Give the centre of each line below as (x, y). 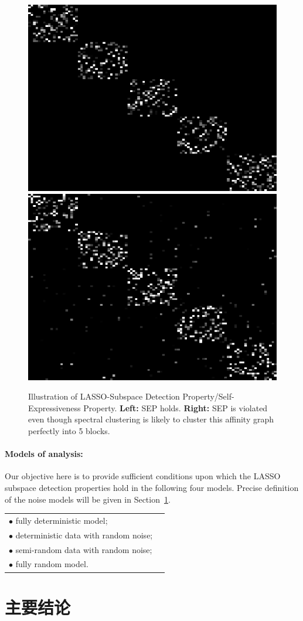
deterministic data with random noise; (84, 535)
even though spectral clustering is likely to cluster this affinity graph (151, 419)
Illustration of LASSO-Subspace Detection (104, 396)
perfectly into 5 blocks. (69, 430)
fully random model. (52, 564)
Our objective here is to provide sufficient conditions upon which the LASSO (143, 476)
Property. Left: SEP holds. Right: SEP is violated (176, 407)
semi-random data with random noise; (84, 549)
